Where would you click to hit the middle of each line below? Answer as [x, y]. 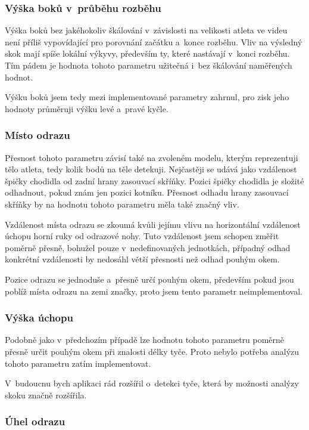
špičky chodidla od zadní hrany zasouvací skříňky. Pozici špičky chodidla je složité [154, 180]
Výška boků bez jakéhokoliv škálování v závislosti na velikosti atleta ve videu [146, 30]
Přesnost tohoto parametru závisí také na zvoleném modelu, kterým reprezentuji [152, 157]
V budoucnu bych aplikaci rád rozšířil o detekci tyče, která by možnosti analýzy [152, 383]
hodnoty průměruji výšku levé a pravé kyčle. [87, 108]
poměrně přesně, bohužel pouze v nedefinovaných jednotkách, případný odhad [148, 247]
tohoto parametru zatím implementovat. [78, 363]
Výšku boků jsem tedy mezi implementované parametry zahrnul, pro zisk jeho [147, 97]
